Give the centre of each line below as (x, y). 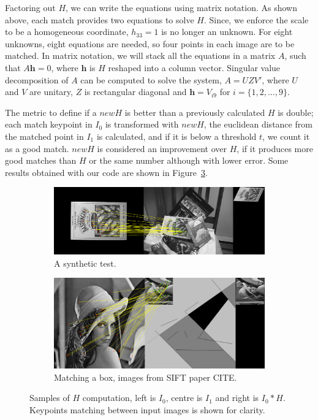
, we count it (286, 136)
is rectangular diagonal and (135, 92)
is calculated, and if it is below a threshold (176, 136)
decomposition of (37, 79)
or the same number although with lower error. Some (189, 160)
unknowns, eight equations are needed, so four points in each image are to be (150, 43)
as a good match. (37, 148)
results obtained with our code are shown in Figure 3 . (106, 172)
